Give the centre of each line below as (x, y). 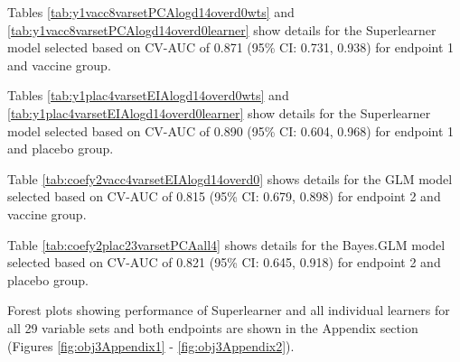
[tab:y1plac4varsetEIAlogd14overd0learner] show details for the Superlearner (219, 112)
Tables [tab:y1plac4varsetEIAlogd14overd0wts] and (148, 95)
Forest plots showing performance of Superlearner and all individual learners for (229, 310)
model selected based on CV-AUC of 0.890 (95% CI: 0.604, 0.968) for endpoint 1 (231, 130)
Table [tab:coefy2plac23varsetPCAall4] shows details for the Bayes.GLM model (226, 244)
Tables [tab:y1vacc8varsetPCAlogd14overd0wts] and (151, 12)
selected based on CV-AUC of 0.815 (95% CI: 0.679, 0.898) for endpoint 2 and (224, 196)
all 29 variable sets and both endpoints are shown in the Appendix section (213, 327)
